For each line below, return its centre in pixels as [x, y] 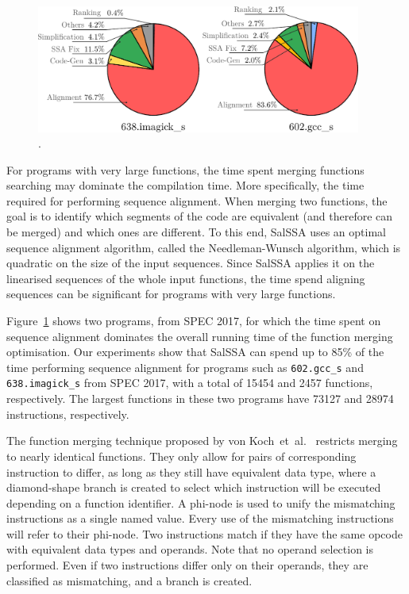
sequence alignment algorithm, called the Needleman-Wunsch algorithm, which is [204, 247]
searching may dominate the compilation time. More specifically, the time [185, 185]
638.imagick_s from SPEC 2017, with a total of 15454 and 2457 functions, [190, 383]
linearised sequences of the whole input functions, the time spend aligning [186, 278]
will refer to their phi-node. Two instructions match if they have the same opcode [204, 533]
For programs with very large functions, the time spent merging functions [185, 169]
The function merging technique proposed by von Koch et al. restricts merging [202, 441]
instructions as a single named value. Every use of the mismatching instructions [200, 518]
